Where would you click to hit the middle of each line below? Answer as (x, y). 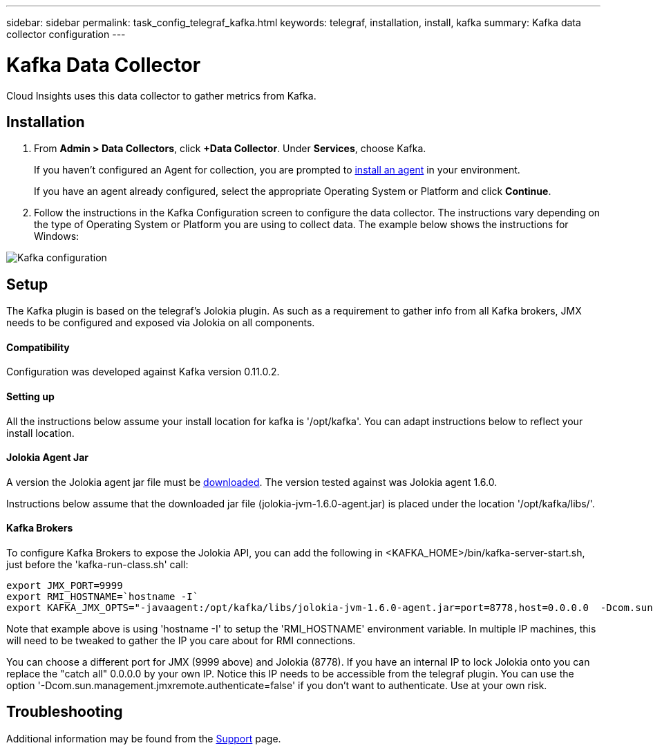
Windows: (57, 236)
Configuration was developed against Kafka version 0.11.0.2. (143, 372)
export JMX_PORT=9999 (65, 586)
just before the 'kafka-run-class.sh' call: (97, 565)
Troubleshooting (65, 712)
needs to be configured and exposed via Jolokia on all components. (161, 323)
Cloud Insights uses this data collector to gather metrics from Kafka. (161, 95)
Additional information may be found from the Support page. (144, 738)
